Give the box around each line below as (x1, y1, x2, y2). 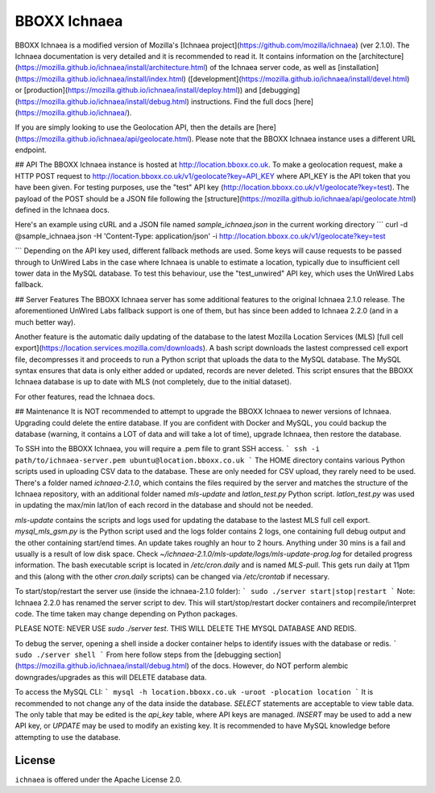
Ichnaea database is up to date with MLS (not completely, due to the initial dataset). (14, 377, 292, 387)
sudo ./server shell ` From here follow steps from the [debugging (14, 650, 253, 660)
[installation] (337, 63, 379, 73)
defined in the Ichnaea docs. (14, 206, 110, 215)
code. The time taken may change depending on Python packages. (14, 608, 238, 618)
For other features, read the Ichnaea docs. (14, 392, 155, 401)
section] (254, 650, 282, 660)
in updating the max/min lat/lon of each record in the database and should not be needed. (14, 500, 313, 510)
